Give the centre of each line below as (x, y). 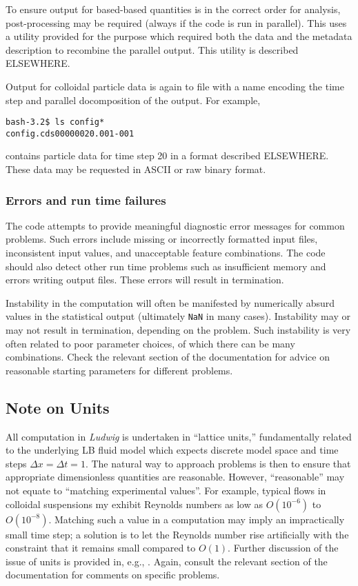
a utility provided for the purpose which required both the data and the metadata (179, 36)
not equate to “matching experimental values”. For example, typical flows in (166, 491)
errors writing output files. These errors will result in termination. (145, 280)
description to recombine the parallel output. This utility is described (152, 49)
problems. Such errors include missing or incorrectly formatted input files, (162, 239)
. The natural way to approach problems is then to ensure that (218, 463)
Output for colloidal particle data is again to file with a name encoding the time (175, 86)
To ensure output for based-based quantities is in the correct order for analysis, (173, 9)
